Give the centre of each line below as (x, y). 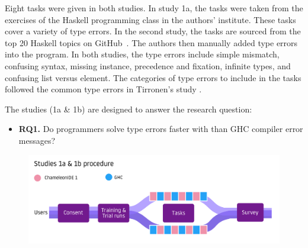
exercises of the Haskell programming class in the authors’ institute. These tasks (150, 19)
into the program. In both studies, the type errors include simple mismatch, (142, 54)
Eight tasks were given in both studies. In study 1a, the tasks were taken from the (154, 8)
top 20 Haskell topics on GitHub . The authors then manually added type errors (151, 42)
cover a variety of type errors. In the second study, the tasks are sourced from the (153, 31)
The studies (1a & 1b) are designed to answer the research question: (129, 109)
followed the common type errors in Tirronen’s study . (103, 89)
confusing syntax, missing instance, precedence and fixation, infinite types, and (148, 65)
